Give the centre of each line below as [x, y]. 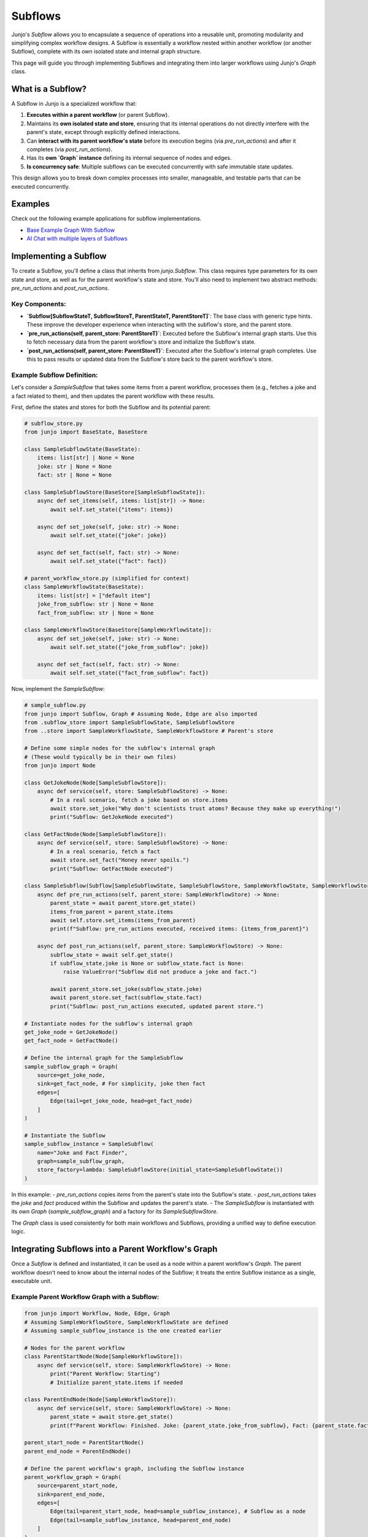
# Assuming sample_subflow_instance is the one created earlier [123, 1331]
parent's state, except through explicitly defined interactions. [104, 132]
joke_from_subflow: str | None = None [95, 604]
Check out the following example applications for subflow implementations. [106, 219]
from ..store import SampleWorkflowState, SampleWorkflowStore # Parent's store [149, 731]
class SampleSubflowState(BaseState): [82, 449]
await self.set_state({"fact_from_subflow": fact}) [129, 673]
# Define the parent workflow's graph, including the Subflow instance [134, 1468]
